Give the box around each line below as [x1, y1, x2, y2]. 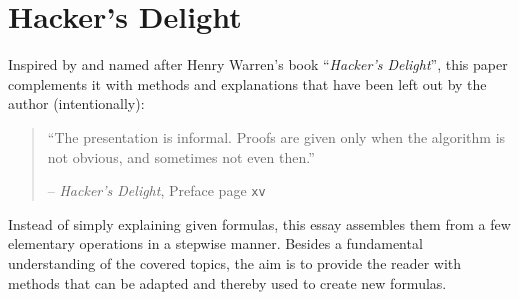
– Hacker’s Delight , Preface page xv [47, 180, 266, 201]
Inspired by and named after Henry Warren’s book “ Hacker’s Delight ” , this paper [8, 54, 508, 75]
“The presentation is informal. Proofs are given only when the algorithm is [47, 126, 506, 147]
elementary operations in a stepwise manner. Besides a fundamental [8, 233, 423, 254]
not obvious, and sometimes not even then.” [47, 146, 315, 167]
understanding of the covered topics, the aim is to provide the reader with [8, 252, 462, 273]
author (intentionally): [8, 93, 145, 114]
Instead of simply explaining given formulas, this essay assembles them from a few [8, 213, 511, 234]
